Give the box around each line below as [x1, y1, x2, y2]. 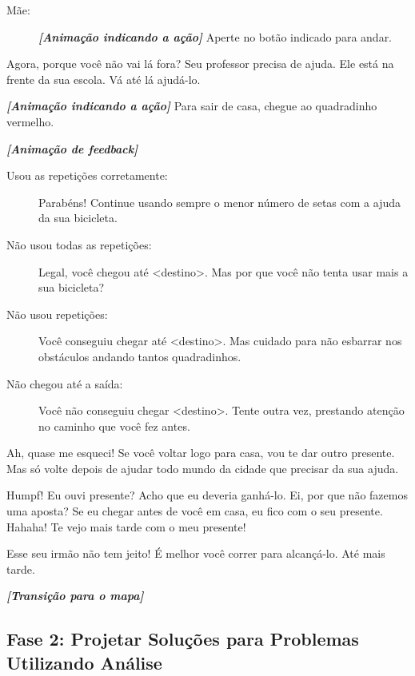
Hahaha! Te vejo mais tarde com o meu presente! [6, 518, 246, 535]
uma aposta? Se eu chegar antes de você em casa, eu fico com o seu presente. [6, 503, 383, 519]
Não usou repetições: [6, 305, 108, 322]
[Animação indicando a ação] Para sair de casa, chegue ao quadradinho [6, 97, 377, 114]
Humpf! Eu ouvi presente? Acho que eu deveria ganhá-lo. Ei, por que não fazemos [6, 487, 408, 503]
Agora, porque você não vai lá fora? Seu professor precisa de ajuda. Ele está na [6, 55, 394, 72]
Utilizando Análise [6, 650, 162, 674]
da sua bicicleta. [38, 209, 118, 226]
